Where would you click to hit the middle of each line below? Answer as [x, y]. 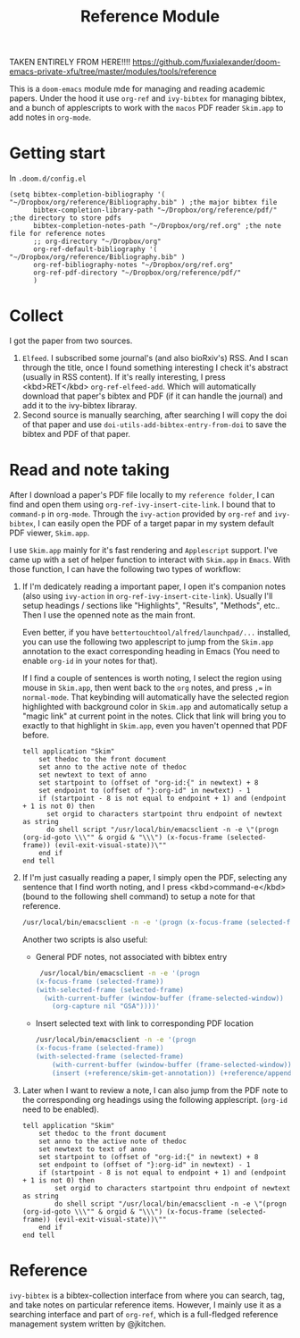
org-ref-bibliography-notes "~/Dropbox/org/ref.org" [133, 265]
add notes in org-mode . [50, 117]
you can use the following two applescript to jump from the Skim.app [148, 642]
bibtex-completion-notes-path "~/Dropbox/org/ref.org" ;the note [157, 226]
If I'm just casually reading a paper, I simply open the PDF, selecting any [154, 877]
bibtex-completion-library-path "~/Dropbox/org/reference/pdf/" [155, 210]
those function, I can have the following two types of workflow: [125, 569]
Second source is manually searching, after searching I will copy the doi [154, 415]
